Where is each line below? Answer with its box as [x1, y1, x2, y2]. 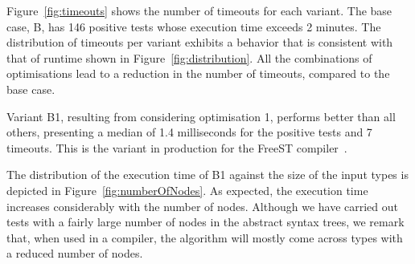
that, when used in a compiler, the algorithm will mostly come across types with [6, 229, 403, 246]
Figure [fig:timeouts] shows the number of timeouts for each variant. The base [6, 2, 392, 18]
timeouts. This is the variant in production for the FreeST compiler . [6, 139, 347, 156]
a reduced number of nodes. [6, 245, 143, 262]
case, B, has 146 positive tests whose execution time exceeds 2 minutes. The [6, 18, 381, 35]
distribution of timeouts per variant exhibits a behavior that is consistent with [6, 34, 393, 51]
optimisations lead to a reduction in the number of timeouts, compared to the [6, 65, 390, 82]
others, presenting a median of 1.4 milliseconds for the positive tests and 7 [6, 124, 372, 140]
